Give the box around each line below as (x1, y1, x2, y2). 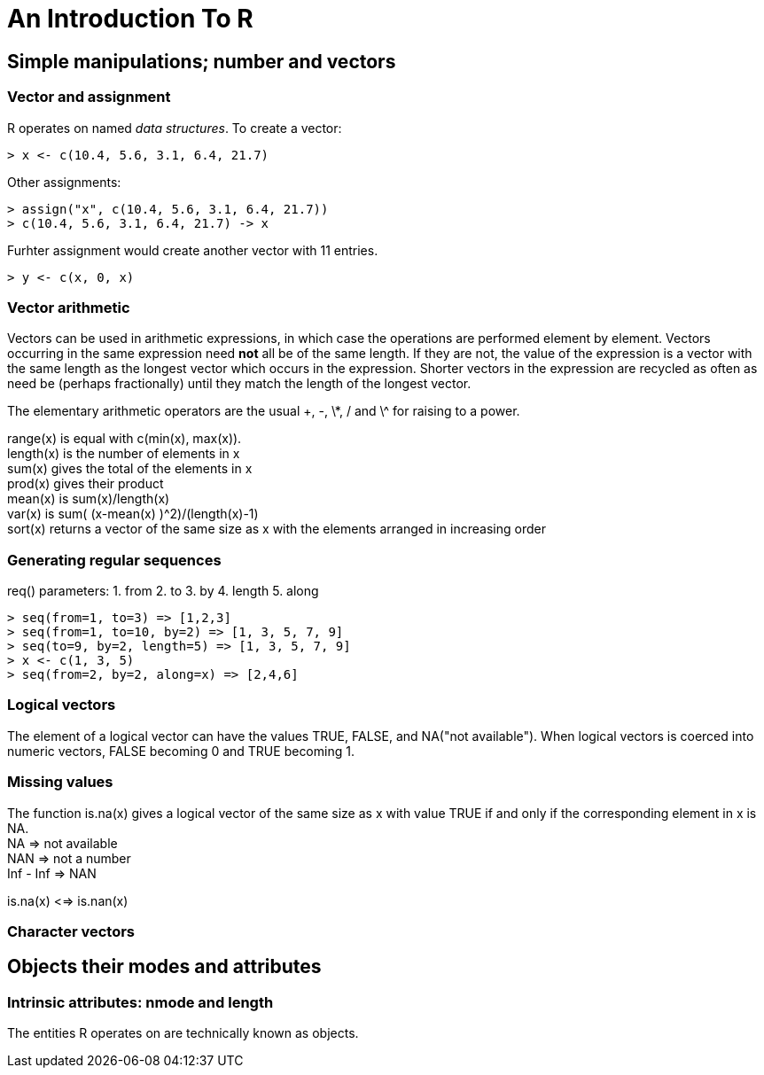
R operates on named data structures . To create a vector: (7, 120, 342, 136)
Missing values (7, 773, 113, 791)
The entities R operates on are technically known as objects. (7, 1025, 359, 1041)
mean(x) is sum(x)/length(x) (7, 491, 170, 507)
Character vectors (7, 922, 136, 940)
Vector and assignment (7, 88, 171, 106)
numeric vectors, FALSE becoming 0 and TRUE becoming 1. (7, 743, 355, 759)
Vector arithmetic (7, 298, 130, 316)
